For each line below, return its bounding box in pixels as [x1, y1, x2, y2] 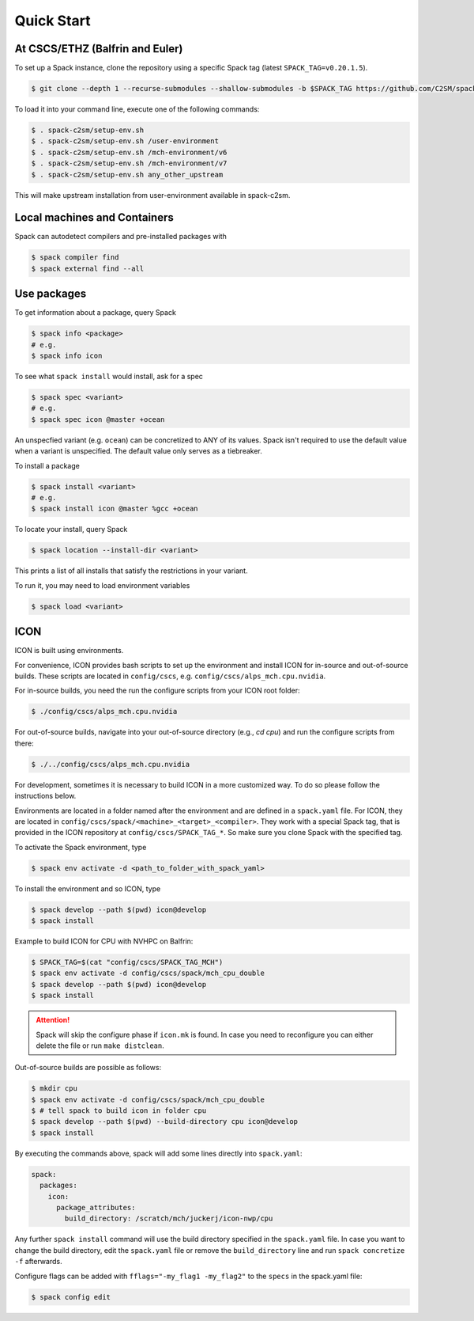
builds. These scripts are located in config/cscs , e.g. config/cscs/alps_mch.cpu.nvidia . [14, 671, 326, 681]
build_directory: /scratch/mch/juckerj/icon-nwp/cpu [64, 1214, 273, 1223]
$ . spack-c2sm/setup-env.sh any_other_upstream [31, 170, 224, 179]
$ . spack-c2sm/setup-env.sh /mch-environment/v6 [31, 147, 228, 157]
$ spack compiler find [31, 253, 119, 262]
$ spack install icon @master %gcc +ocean [31, 504, 198, 514]
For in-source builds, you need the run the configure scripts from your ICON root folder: [14, 685, 300, 696]
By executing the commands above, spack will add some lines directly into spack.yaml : [14, 1148, 303, 1158]
